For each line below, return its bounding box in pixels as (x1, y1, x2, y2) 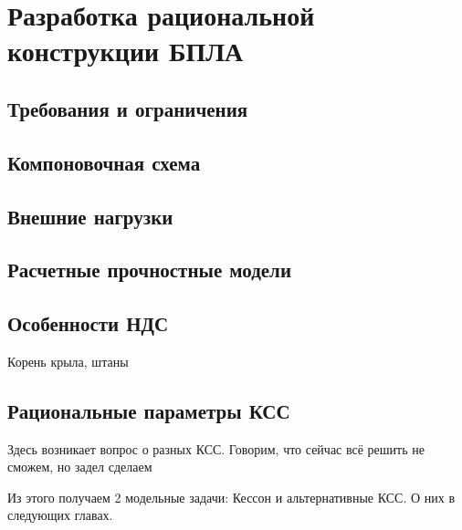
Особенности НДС (7, 309, 169, 338)
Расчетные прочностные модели (7, 255, 291, 284)
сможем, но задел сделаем (7, 457, 152, 476)
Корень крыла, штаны (7, 351, 129, 370)
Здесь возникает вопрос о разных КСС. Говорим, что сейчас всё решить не (7, 439, 425, 458)
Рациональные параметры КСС (7, 396, 290, 424)
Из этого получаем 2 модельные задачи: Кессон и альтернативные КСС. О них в (7, 487, 455, 506)
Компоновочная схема (7, 148, 201, 176)
